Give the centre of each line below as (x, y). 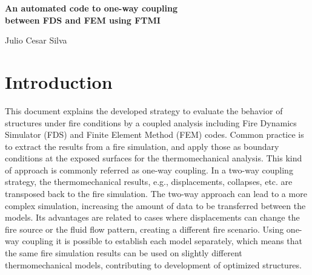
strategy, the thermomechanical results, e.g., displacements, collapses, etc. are (149, 182)
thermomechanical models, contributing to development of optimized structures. (153, 264)
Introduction (59, 81)
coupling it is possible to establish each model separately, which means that (162, 241)
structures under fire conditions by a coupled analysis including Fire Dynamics (151, 122)
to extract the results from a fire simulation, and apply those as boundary (142, 146)
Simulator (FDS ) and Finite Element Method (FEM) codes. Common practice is (154, 134)
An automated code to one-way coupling (91, 8)
